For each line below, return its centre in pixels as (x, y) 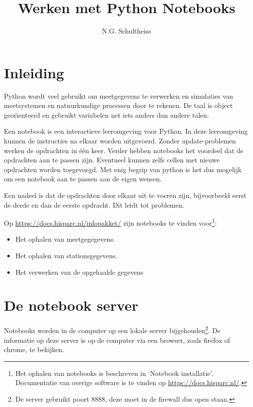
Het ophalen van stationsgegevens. (66, 256)
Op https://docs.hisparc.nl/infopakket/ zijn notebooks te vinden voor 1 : (110, 222)
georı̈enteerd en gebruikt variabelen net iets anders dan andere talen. (107, 115)
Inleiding (34, 72)
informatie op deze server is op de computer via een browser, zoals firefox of (117, 340)
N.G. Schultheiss (126, 31)
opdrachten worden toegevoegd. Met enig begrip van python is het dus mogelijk (123, 169)
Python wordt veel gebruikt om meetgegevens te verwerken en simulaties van (119, 96)
